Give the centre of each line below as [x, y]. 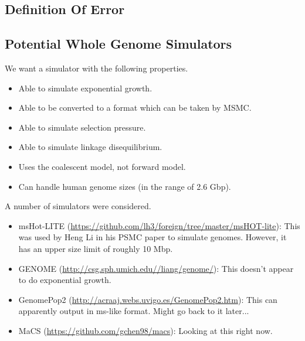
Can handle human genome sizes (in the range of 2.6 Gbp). [125, 186]
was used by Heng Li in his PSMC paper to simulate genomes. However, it [152, 237]
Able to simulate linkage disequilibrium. [90, 147]
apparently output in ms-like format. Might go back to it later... [134, 311]
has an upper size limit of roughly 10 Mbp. [96, 248]
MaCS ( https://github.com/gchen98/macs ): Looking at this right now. [145, 330]
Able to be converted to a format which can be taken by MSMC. [135, 108]
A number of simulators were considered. [78, 206]
